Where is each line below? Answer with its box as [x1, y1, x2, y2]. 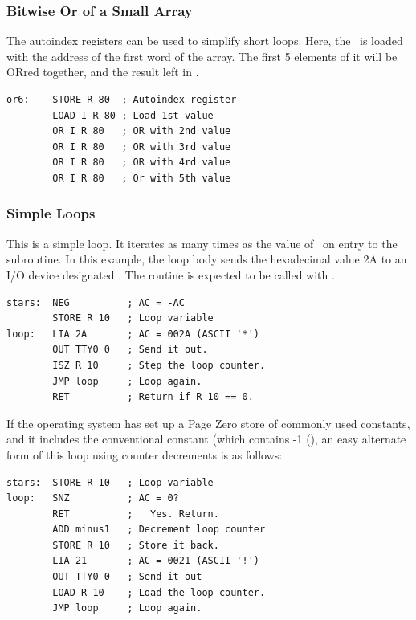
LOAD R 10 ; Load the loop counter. [52, 586, 266, 598]
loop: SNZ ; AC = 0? [6, 492, 179, 504]
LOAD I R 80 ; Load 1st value [52, 109, 214, 121]
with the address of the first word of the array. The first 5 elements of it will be [6, 47, 398, 64]
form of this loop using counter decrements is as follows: [6, 446, 283, 463]
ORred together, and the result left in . [6, 63, 199, 80]
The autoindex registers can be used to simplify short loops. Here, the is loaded [6, 32, 403, 49]
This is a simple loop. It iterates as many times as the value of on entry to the [6, 235, 398, 251]
